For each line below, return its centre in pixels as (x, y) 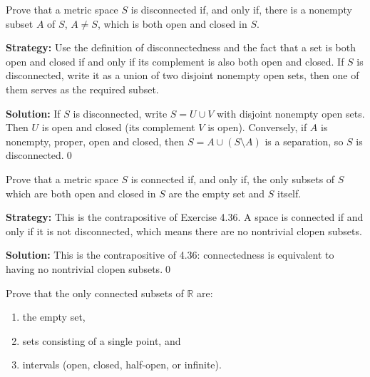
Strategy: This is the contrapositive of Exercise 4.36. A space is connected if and (185, 217)
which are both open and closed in (81, 193)
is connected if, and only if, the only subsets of (233, 179)
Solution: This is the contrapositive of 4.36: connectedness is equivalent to (170, 255)
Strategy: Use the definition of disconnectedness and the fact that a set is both (181, 47)
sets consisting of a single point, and (102, 340)
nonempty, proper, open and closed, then (95, 141)
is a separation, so (304, 141)
